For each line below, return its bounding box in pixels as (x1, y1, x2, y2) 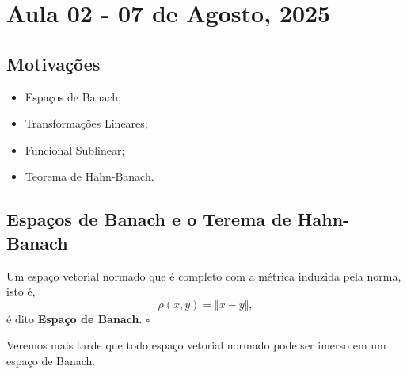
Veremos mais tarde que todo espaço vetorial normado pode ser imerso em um (6, 337, 386, 353)
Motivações (6, 51, 101, 75)
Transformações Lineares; (25, 115, 148, 132)
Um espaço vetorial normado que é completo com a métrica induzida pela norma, (6, 267, 401, 284)
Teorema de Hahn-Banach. (25, 168, 154, 185)
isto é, (6, 283, 36, 300)
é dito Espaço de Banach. (6, 310, 143, 326)
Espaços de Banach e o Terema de (6, 207, 291, 231)
